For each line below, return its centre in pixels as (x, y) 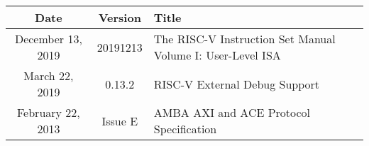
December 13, (48, 39)
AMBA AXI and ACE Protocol (232, 112)
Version (120, 17)
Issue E (120, 120)
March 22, (49, 75)
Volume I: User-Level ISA (217, 55)
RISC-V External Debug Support (237, 84)
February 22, (48, 112)
